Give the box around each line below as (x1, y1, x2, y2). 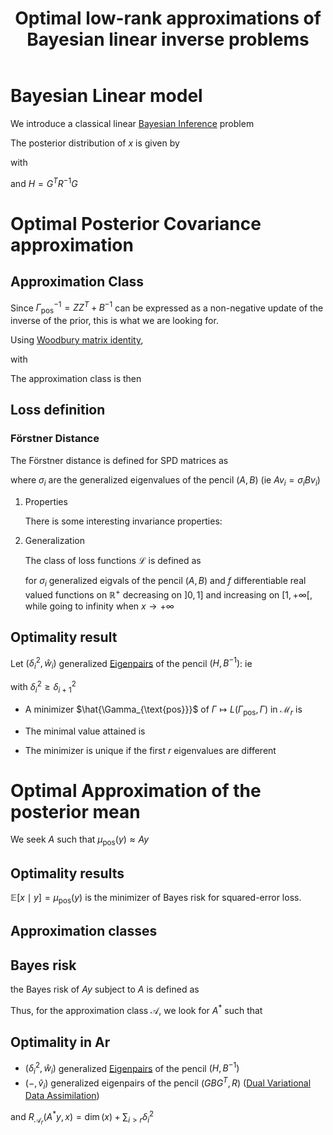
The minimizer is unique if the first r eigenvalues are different (24, 744, 277, 756)
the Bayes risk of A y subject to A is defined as (10, 983, 200, 996)
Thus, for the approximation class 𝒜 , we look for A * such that (10, 1003, 263, 1016)
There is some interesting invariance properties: (24, 515, 223, 527)
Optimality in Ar (10, 1034, 111, 1051)
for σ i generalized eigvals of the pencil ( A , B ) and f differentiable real (24, 574, 307, 589)
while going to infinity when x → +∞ (24, 600, 175, 612)
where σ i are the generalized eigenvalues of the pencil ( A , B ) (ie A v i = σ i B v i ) (10, 473, 321, 488)
